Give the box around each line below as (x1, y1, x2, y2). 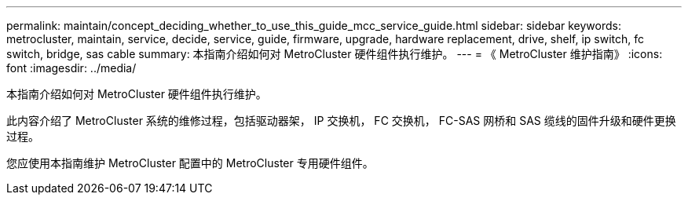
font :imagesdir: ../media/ (6, 61, 137, 75)
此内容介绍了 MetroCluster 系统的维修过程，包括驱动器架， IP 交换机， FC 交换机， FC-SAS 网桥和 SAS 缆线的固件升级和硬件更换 (6, 114, 676, 127)
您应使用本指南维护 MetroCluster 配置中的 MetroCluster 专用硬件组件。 (6, 156, 374, 170)
